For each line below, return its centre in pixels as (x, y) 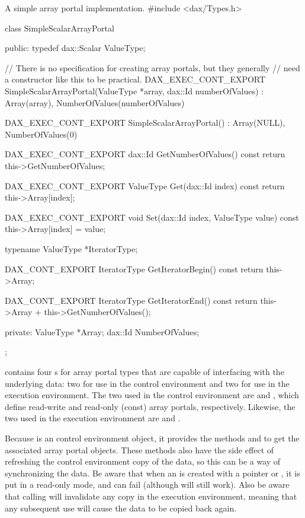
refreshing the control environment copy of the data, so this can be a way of (143, 461)
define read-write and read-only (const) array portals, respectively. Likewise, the (150, 406)
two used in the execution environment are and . (93, 418)
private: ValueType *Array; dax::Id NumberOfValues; (102, 331)
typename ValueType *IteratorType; (71, 248)
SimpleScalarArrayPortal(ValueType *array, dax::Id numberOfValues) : (134, 90)
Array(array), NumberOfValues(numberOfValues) (95, 102)
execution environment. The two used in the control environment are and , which (152, 395)
